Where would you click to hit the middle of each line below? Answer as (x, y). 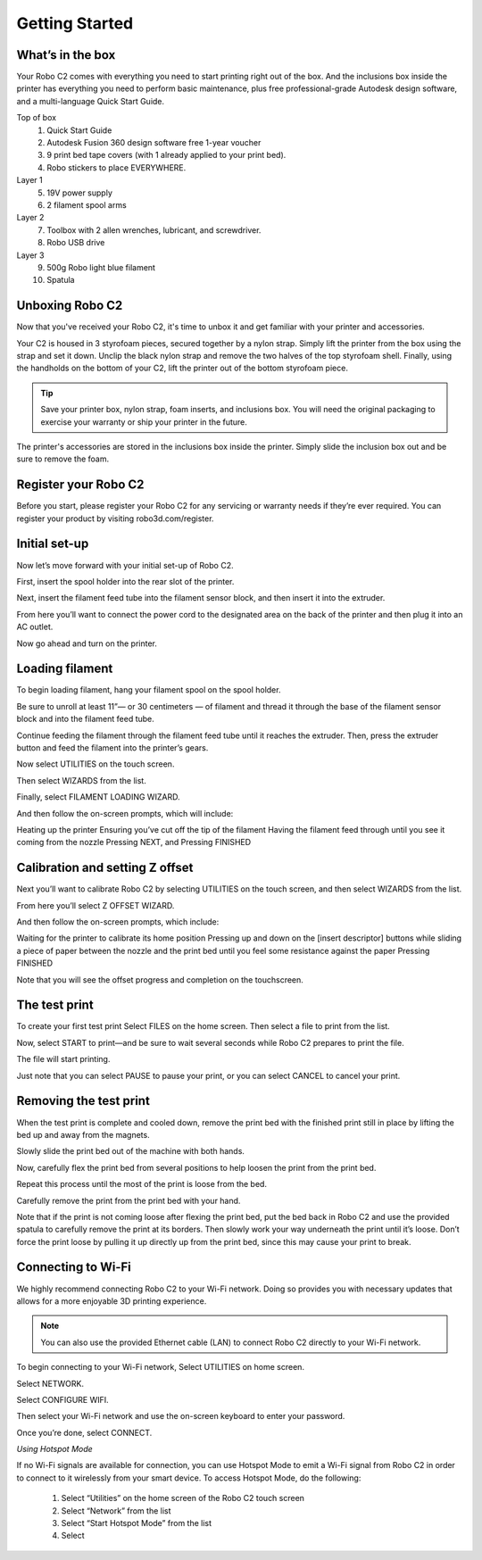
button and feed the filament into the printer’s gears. (112, 747)
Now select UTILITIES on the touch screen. (96, 764)
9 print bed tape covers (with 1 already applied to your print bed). (166, 155)
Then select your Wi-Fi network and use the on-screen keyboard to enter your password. (181, 1416)
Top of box (37, 118)
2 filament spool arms (87, 204)
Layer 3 (30, 255)
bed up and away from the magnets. (83, 1134)
